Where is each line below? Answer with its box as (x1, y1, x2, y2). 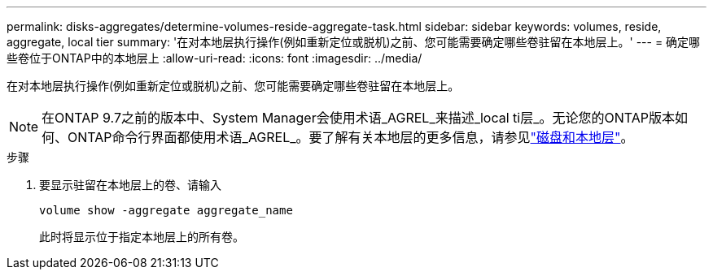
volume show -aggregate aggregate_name (39, 204, 293, 217)
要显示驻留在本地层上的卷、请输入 (39, 178, 221, 192)
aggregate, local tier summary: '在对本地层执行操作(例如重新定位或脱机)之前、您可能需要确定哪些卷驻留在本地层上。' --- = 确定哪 (7, 35, 701, 49)
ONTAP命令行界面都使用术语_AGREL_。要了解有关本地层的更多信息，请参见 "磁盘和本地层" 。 (68, 129, 634, 145)
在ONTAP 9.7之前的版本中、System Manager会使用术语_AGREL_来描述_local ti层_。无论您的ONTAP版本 (42, 110, 676, 126)
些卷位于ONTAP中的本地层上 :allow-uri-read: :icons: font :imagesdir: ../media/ (7, 51, 422, 65)
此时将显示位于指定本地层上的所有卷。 (39, 230, 244, 244)
